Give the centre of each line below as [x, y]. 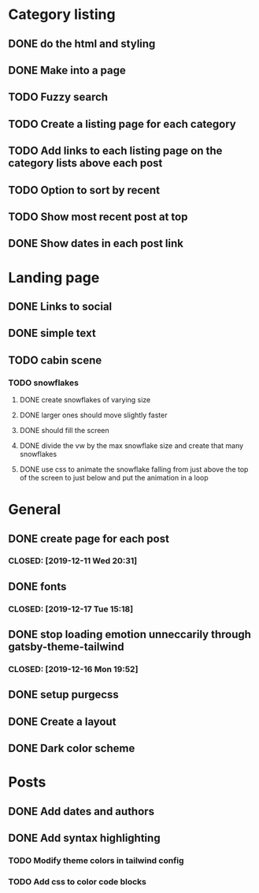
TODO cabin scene [55, 360]
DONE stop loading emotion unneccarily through [130, 635]
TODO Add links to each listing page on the [115, 151]
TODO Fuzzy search [58, 97]
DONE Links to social [60, 306]
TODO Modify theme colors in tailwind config [96, 861]
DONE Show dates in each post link [96, 243]
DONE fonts [37, 587]
